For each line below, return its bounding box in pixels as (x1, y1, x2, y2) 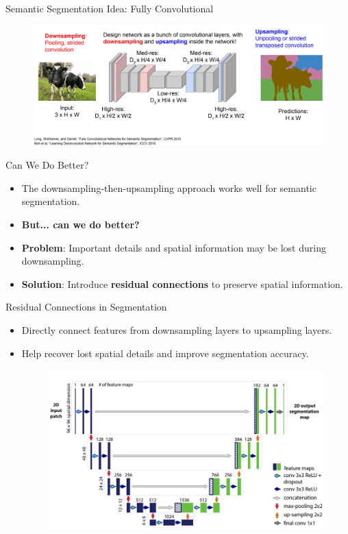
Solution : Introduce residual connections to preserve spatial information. (21, 276, 343, 291)
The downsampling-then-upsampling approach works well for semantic (21, 180, 316, 195)
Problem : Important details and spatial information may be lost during (21, 240, 326, 254)
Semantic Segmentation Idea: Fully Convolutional (5, 1, 214, 15)
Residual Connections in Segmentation (5, 300, 167, 314)
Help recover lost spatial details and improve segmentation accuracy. (21, 345, 309, 360)
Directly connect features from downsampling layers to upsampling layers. (21, 322, 332, 337)
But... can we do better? (21, 217, 140, 231)
